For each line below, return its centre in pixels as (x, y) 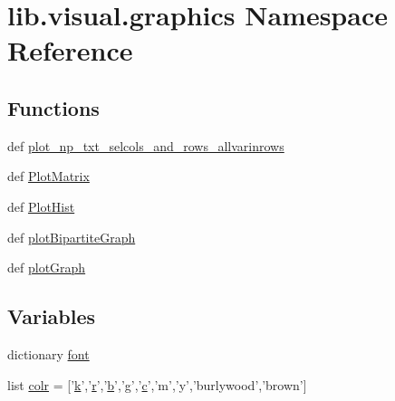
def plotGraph (47, 267)
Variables (52, 316)
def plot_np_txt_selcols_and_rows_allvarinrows (146, 145)
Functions (53, 107)
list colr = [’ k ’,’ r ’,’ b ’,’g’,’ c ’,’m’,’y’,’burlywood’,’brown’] (157, 384)
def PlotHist (41, 206)
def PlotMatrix (48, 176)
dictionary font (48, 353)
